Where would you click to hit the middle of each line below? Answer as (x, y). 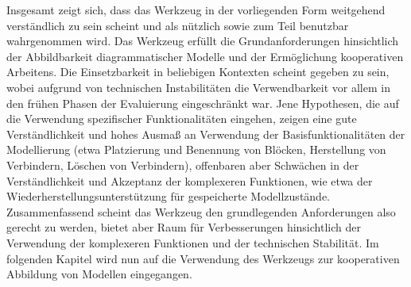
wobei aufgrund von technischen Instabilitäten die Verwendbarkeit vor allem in (198, 87)
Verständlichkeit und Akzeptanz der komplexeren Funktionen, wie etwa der (190, 180)
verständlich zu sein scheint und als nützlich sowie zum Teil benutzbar (178, 25)
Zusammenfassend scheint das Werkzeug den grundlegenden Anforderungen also (201, 211)
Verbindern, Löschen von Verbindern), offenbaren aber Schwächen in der (183, 165)
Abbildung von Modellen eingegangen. (99, 274)
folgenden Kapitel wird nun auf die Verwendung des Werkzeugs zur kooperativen (203, 258)
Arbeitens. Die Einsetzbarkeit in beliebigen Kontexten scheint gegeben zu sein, (198, 72)
